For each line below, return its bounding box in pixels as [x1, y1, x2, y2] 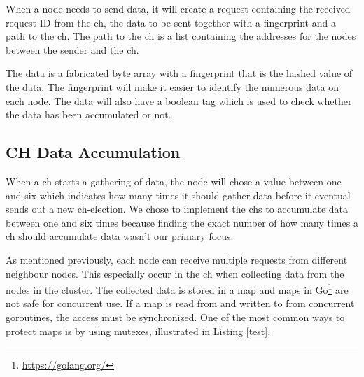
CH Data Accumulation [6, 141, 181, 163]
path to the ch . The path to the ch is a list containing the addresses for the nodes [6, 29, 356, 43]
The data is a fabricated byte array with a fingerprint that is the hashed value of [6, 66, 353, 80]
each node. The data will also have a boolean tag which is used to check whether [6, 93, 352, 108]
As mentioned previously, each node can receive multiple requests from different [6, 252, 348, 266]
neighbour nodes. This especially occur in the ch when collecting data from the [6, 266, 344, 280]
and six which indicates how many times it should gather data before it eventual [6, 187, 351, 202]
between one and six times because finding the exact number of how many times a [6, 215, 358, 229]
